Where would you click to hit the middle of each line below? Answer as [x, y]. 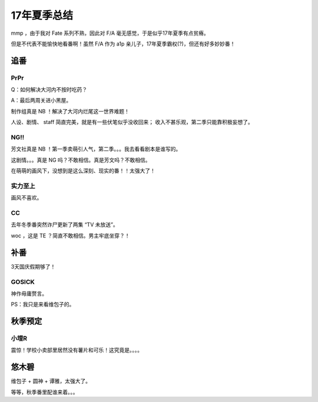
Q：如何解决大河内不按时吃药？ [49, 90]
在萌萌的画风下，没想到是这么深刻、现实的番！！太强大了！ [83, 171]
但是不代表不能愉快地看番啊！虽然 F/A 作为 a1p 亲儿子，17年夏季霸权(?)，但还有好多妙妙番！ [123, 44]
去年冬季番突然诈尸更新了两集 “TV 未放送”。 [64, 225]
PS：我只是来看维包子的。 [43, 305]
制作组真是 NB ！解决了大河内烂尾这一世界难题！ [70, 111]
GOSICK [23, 282]
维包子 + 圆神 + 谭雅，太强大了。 [51, 381]
